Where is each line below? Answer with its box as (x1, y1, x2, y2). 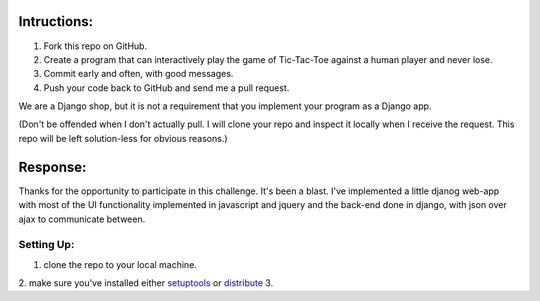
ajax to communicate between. (18, 213, 146, 225)
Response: (18, 158, 87, 175)
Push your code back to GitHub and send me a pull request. (43, 81, 290, 94)
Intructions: (18, 13, 94, 30)
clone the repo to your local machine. (43, 258, 197, 270)
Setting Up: (18, 238, 75, 252)
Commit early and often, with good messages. (43, 68, 234, 80)
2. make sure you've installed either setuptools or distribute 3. (18, 277, 274, 289)
